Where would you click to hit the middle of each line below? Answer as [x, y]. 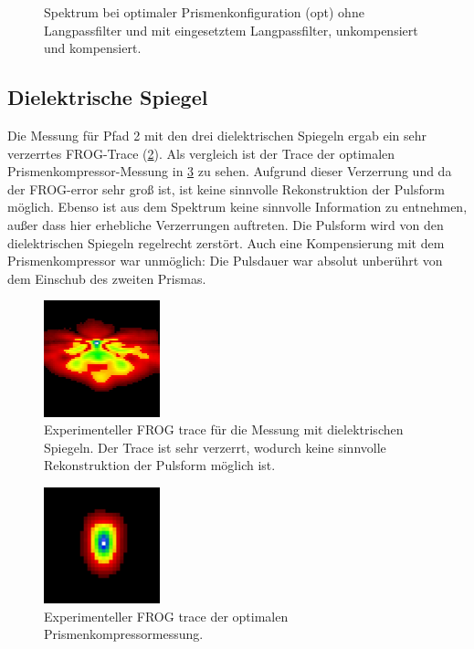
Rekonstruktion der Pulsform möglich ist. [160, 465]
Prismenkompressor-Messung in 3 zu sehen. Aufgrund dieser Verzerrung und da [230, 171]
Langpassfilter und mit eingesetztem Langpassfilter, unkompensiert [231, 30]
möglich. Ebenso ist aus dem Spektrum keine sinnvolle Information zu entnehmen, [237, 207]
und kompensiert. [93, 48]
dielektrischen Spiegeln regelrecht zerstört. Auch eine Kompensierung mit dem [226, 242]
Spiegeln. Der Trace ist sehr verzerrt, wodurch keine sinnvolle [215, 447]
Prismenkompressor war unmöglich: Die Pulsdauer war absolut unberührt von [225, 261]
